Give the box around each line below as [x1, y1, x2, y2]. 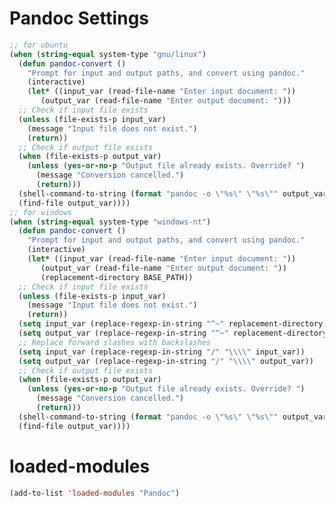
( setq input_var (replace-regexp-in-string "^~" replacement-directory [18, 319, 324, 329]
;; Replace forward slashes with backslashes [18, 337, 212, 347]
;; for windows [9, 207, 73, 217]
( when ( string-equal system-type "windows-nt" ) [9, 217, 212, 227]
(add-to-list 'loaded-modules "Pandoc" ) [9, 488, 181, 498]
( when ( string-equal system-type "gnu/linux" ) [9, 49, 207, 59]
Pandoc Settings [9, 7, 150, 30]
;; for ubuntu [9, 40, 69, 50]
